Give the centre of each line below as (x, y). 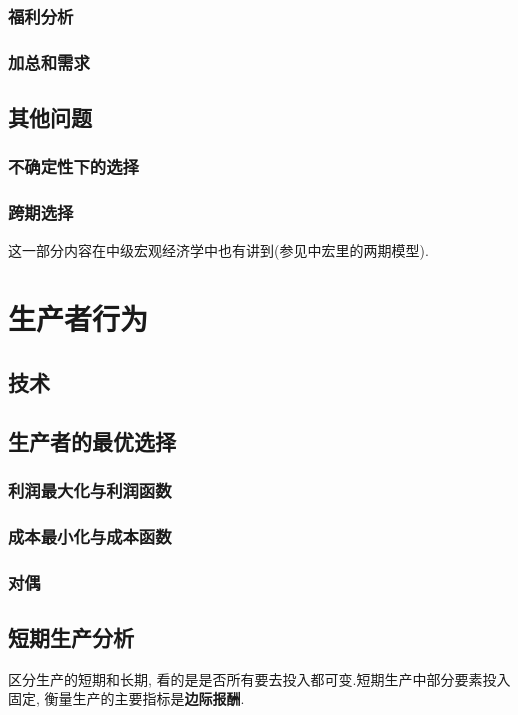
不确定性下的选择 (73, 166)
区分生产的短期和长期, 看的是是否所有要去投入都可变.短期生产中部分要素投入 (259, 678)
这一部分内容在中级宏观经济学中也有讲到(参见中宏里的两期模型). (218, 249)
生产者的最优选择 (92, 440)
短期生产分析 (71, 636)
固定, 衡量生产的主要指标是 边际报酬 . (126, 698)
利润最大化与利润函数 (90, 489)
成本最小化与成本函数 (90, 535)
